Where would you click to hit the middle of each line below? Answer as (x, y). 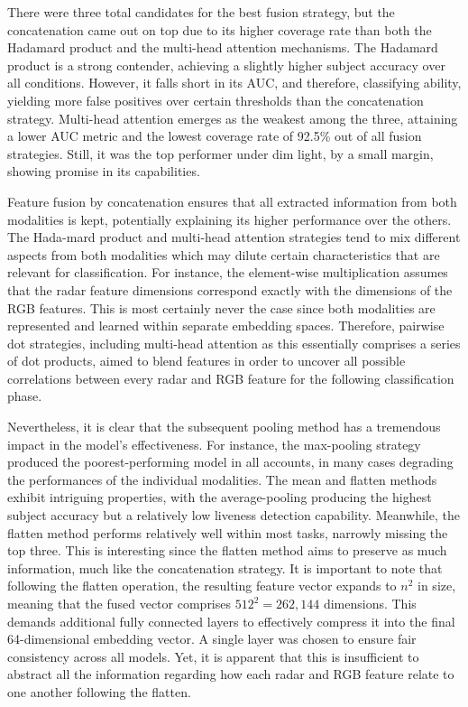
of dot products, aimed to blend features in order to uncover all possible (206, 361)
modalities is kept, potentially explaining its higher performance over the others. (229, 219)
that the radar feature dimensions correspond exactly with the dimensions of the (230, 289)
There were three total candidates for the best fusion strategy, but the (201, 12)
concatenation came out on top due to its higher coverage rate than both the (220, 29)
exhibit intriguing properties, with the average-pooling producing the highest (220, 497)
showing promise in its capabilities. (104, 171)
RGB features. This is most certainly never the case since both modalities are (221, 307)
